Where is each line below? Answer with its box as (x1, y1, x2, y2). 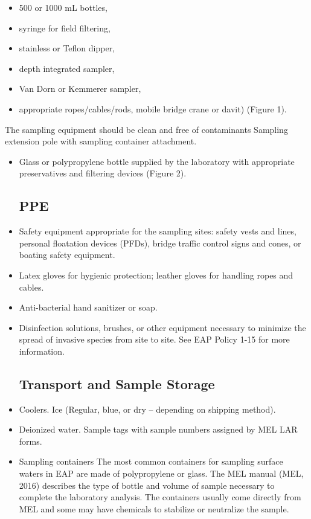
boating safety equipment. (19, 248, 115, 261)
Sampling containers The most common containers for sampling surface (19, 455, 283, 468)
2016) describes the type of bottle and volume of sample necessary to (19, 479, 275, 491)
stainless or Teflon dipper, (19, 42, 115, 54)
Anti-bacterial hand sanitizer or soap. (19, 301, 158, 314)
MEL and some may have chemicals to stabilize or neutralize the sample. (19, 502, 289, 515)
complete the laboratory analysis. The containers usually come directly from (19, 491, 301, 503)
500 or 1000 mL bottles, (19, 1, 107, 13)
